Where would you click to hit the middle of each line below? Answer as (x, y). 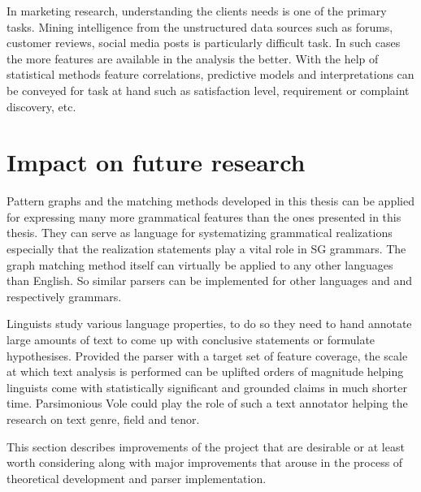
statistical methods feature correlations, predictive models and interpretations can (210, 74)
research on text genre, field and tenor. (103, 419)
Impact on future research (156, 162)
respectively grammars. (64, 296)
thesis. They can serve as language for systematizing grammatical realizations (200, 233)
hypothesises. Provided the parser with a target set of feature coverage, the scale (207, 355)
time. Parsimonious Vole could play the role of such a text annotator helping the (207, 403)
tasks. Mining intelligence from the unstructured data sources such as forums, (200, 26)
